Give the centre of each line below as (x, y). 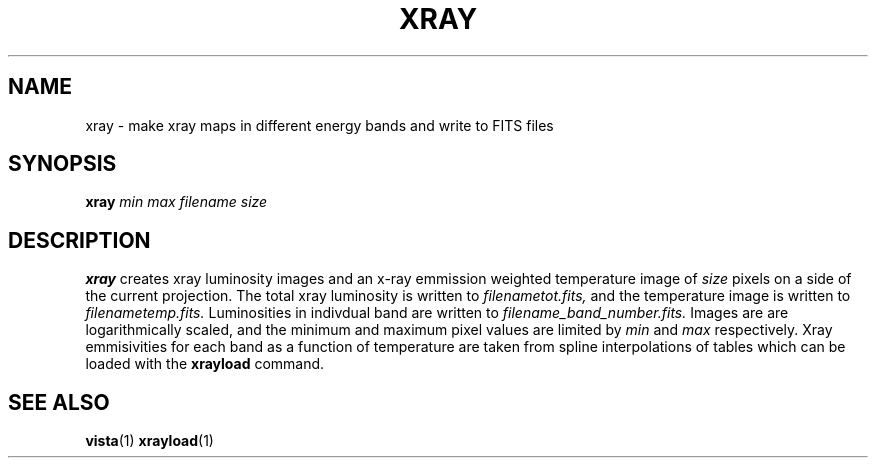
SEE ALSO (59, 402)
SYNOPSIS (62, 164)
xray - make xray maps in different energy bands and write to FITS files (319, 125)
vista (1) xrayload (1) (149, 441)
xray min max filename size (176, 202)
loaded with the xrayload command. (205, 364)
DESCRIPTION (79, 240)
